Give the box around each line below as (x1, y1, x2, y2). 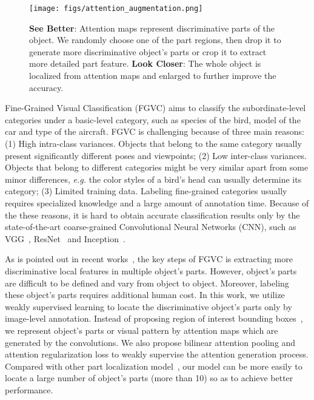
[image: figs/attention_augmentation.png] (29, 4, 203, 13)
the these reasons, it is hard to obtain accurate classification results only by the (5, 208, 300, 221)
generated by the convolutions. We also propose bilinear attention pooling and (5, 336, 296, 348)
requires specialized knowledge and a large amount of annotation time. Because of (5, 196, 309, 209)
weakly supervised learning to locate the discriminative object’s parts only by (5, 300, 292, 313)
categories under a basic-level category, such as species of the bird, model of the (5, 113, 301, 126)
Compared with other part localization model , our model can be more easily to (5, 359, 302, 372)
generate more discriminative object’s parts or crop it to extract (29, 45, 267, 58)
